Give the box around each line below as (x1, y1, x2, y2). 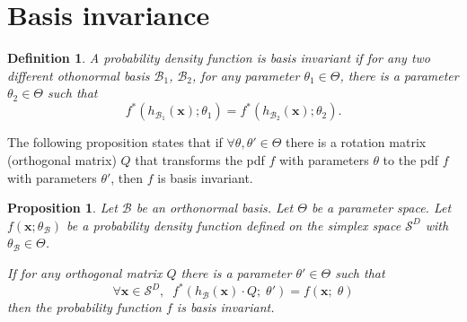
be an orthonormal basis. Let (136, 198, 294, 217)
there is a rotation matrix (286, 133, 427, 152)
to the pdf (383, 151, 439, 169)
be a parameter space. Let (311, 198, 452, 217)
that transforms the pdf (135, 151, 265, 169)
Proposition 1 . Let (7, 198, 118, 217)
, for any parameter (192, 65, 300, 84)
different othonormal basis (7, 65, 150, 84)
